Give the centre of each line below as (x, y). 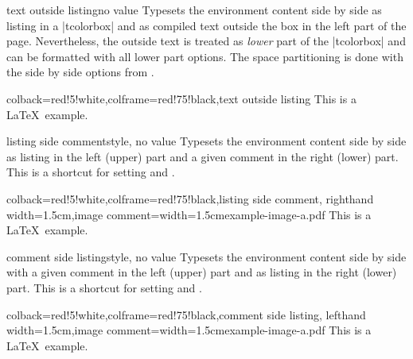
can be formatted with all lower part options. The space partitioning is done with (205, 56)
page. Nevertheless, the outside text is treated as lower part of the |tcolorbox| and (206, 41)
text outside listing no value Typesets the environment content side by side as (194, 10)
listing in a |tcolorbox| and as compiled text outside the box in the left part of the (206, 25)
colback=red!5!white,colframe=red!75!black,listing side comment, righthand (190, 198)
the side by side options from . (80, 72)
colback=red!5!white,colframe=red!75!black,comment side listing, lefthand (186, 314)
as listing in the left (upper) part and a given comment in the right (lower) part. (203, 156)
